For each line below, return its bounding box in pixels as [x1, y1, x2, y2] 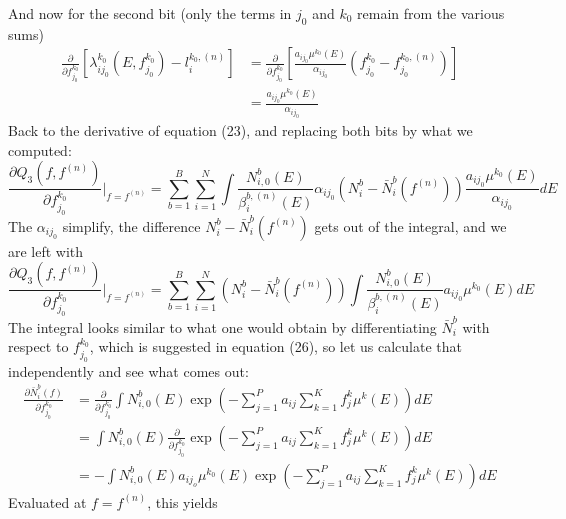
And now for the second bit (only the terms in [8, 3, 292, 23]
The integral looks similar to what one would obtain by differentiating [8, 316, 437, 337]
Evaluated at [8, 491, 87, 512]
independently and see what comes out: [8, 360, 249, 381]
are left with [8, 240, 84, 261]
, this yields [147, 491, 218, 512]
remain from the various [357, 3, 505, 23]
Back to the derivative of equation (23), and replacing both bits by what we [8, 120, 473, 141]
